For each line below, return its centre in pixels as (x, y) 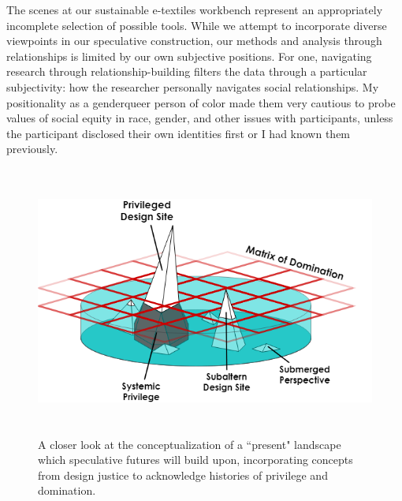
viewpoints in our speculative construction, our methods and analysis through (194, 41)
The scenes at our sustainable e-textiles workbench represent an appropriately (195, 9)
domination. (67, 490)
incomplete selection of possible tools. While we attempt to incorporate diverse (197, 25)
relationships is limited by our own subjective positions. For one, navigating (189, 56)
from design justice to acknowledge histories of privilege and (183, 475)
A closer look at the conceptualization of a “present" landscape (190, 444)
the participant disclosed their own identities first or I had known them (179, 133)
